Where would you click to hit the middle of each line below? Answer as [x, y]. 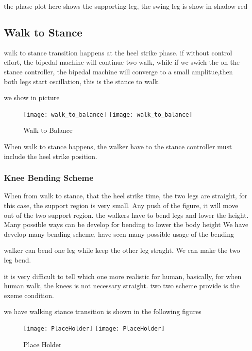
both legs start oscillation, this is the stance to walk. [82, 81]
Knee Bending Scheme [49, 178]
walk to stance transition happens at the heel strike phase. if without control [118, 52]
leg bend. [17, 259]
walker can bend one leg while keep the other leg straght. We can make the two [122, 250]
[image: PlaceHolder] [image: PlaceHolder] [94, 328]
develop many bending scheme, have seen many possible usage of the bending [119, 234]
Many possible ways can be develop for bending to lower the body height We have [126, 224]
